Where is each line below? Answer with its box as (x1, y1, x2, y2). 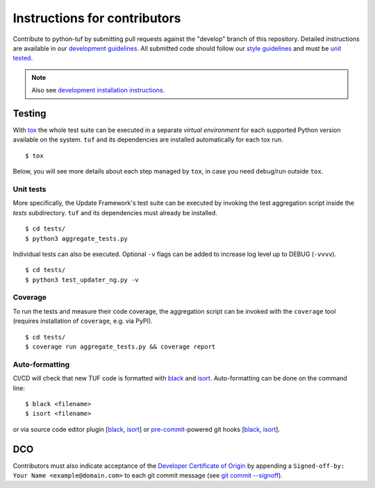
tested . (12, 54, 33, 62)
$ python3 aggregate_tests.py (25, 235, 128, 242)
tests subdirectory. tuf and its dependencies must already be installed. (12, 208, 218, 217)
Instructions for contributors (12, 10, 181, 26)
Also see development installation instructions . (31, 86, 165, 94)
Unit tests (12, 184, 47, 194)
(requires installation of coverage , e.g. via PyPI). (12, 317, 153, 326)
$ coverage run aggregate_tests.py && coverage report (25, 342, 216, 351)
